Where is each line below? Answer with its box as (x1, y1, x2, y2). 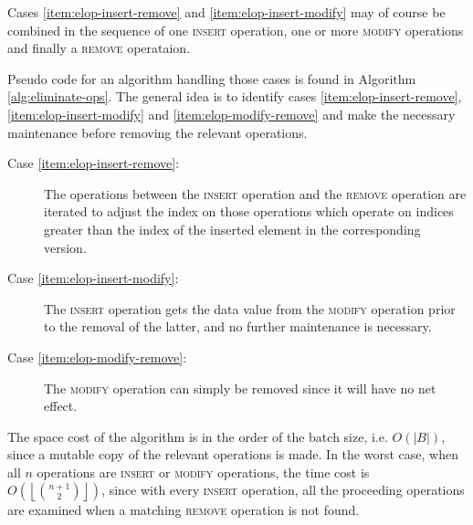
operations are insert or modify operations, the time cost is (37, 462, 370, 481)
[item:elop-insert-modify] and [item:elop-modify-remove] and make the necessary (7, 104, 456, 123)
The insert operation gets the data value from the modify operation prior (44, 299, 456, 318)
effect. (44, 396, 78, 415)
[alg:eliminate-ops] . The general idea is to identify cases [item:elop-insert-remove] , (7, 87, 462, 106)
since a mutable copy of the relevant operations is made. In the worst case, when (7, 445, 458, 464)
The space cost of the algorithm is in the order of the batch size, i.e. (7, 426, 388, 446)
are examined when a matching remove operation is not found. (7, 500, 360, 520)
